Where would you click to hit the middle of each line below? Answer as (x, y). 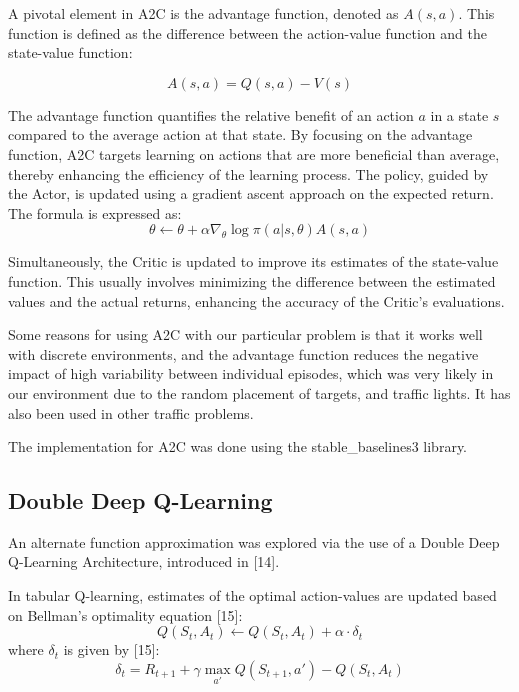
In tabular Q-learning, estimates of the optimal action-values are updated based (252, 595)
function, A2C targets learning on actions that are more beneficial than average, (254, 153)
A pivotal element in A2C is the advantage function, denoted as (203, 13)
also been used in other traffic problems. (131, 412)
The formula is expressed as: (95, 212)
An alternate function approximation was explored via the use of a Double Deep (254, 541)
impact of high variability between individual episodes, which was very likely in (251, 373)
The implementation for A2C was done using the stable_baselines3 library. (238, 446)
